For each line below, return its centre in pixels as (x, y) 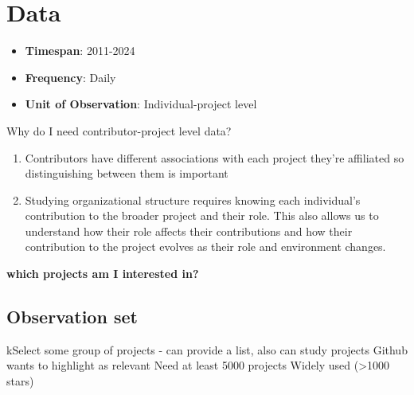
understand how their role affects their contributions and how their (189, 231)
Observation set (72, 317)
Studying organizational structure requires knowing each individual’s (193, 199)
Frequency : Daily (70, 77)
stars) (20, 381)
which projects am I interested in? (103, 274)
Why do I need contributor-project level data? (119, 130)
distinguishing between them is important (127, 173)
